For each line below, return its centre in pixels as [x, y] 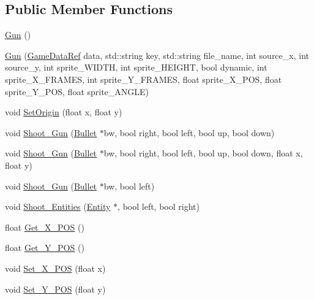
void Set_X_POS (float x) [55, 268]
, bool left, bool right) [159, 206]
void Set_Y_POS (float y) [55, 289]
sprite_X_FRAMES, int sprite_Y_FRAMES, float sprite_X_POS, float [144, 79]
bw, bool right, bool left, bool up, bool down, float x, [203, 153]
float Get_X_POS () [45, 227]
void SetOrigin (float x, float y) [64, 112]
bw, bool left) [129, 186]
